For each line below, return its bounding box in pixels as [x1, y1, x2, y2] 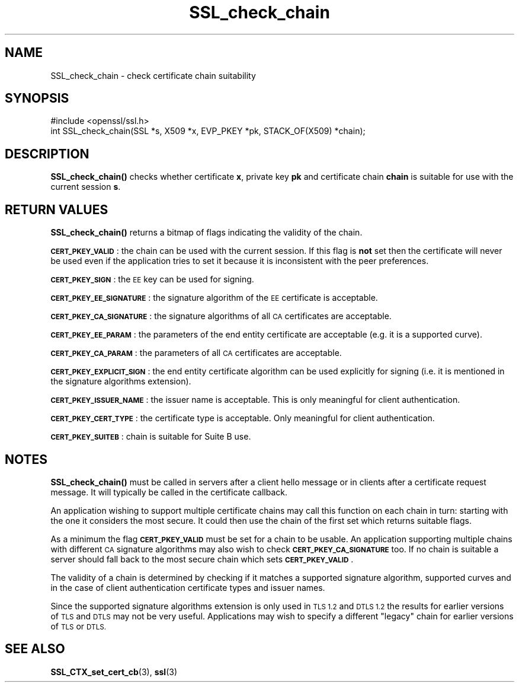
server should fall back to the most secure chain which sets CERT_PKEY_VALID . [50, 554, 354, 564]
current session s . [50, 182, 121, 192]
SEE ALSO [5, 641, 65, 657]
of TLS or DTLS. [50, 621, 107, 631]
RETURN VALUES [5, 202, 108, 217]
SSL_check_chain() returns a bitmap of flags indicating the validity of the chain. [50, 227, 363, 238]
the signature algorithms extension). [50, 376, 191, 387]
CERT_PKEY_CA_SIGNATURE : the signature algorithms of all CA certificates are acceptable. [50, 311, 392, 322]
